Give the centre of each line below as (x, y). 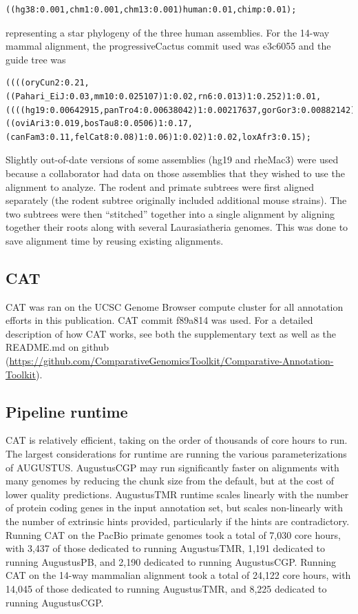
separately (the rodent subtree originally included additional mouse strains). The (176, 200)
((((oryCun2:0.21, (48, 83)
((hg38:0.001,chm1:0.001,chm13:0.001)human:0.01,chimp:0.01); (151, 10)
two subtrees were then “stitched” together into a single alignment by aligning (170, 213)
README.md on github (57, 347)
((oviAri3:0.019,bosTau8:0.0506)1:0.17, (99, 124)
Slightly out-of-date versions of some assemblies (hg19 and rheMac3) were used (172, 160)
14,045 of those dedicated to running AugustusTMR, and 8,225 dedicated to (166, 589)
